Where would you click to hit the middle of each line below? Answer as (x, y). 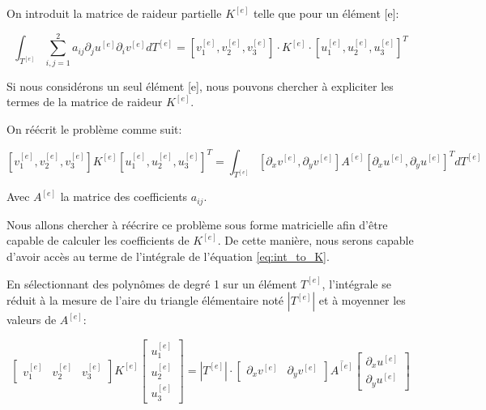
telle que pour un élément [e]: (326, 13)
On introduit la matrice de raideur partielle (114, 13)
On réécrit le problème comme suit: (94, 128)
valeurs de (32, 320)
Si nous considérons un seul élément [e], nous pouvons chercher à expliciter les (200, 85)
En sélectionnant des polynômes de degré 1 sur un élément (152, 283)
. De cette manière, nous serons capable (315, 240)
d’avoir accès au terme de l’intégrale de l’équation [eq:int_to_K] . (168, 256)
